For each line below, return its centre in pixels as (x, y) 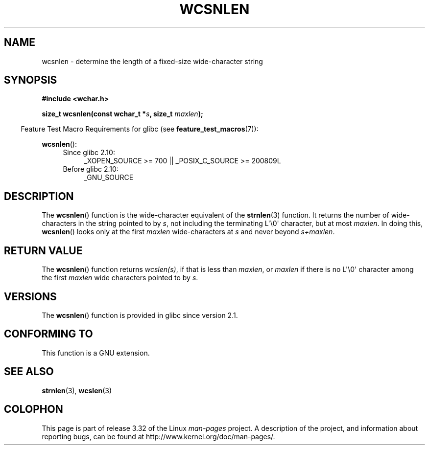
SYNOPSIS (31, 80)
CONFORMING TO (48, 334)
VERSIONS (30, 296)
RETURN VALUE (43, 250)
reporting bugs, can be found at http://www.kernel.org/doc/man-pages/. (158, 436)
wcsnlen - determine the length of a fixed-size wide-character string (152, 61)
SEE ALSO (29, 372)
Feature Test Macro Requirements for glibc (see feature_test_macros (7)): (140, 129)
